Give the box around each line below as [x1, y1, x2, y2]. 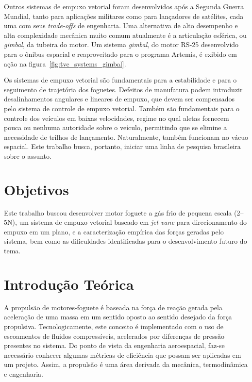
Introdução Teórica [4, 274, 134, 294]
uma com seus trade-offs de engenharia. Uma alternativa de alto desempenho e [4, 20, 238, 31]
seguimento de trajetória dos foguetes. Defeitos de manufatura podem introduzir [4, 84, 243, 94]
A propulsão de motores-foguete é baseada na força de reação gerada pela [4, 302, 222, 312]
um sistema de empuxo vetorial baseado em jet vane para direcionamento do [19, 217, 247, 227]
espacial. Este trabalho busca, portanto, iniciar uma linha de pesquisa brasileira [4, 141, 241, 151]
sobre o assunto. [4, 150, 51, 161]
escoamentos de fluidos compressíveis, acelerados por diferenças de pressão [4, 331, 224, 341]
